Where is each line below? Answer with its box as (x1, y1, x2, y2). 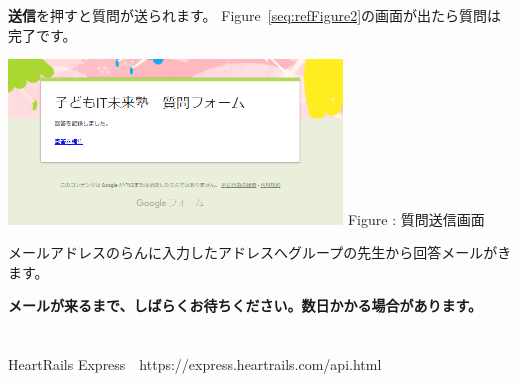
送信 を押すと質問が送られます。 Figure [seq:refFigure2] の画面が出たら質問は (8, 5, 502, 25)
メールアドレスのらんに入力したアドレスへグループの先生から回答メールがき (8, 242, 512, 263)
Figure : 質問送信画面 (347, 208, 485, 229)
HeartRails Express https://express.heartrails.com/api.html (8, 354, 382, 375)
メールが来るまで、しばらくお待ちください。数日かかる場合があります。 (8, 295, 483, 316)
